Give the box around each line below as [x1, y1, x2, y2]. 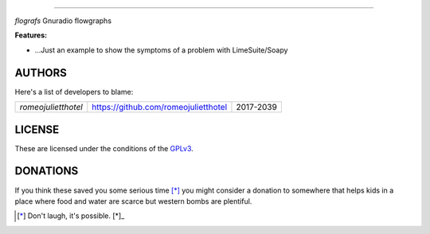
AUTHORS [14, 66, 68, 80]
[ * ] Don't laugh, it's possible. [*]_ [17, 211, 125, 220]
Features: [14, 30, 48, 40]
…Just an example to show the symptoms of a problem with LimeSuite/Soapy [34, 45, 288, 55]
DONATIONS [14, 164, 79, 178]
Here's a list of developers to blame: [14, 87, 134, 96]
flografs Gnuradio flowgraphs [14, 16, 111, 25]
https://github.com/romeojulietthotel [92, 102, 228, 113]
